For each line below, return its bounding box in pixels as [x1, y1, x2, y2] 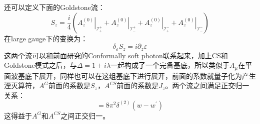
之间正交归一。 [60, 110, 110, 121]
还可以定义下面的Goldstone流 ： [4, 2, 105, 12]
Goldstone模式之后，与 [4, 60, 77, 70]
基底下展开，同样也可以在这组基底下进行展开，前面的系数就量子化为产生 [17, 70, 256, 81]
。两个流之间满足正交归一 [165, 80, 249, 91]
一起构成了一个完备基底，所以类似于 [110, 60, 230, 70]
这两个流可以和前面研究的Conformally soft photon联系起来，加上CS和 [4, 50, 228, 60]
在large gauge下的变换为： [4, 33, 88, 43]
